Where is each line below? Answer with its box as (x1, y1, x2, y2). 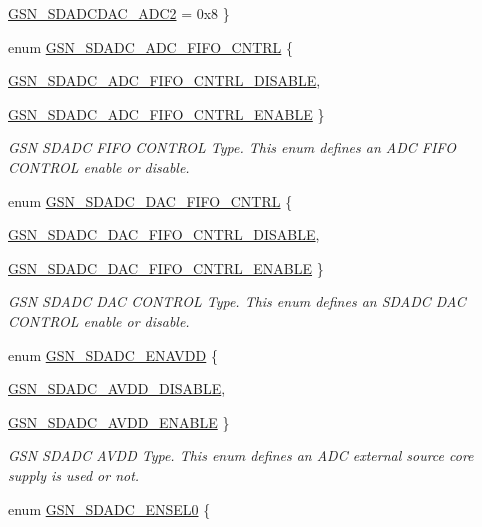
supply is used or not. (8, 464, 140, 485)
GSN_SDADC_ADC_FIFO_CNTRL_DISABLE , (8, 70, 321, 91)
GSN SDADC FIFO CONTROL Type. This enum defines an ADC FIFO (8, 137, 456, 158)
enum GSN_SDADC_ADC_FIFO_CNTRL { (8, 36, 293, 57)
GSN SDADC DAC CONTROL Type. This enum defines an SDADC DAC (8, 291, 466, 312)
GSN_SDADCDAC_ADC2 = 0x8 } (8, 3, 230, 23)
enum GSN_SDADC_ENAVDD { (8, 344, 218, 365)
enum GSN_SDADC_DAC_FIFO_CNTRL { (8, 190, 293, 211)
